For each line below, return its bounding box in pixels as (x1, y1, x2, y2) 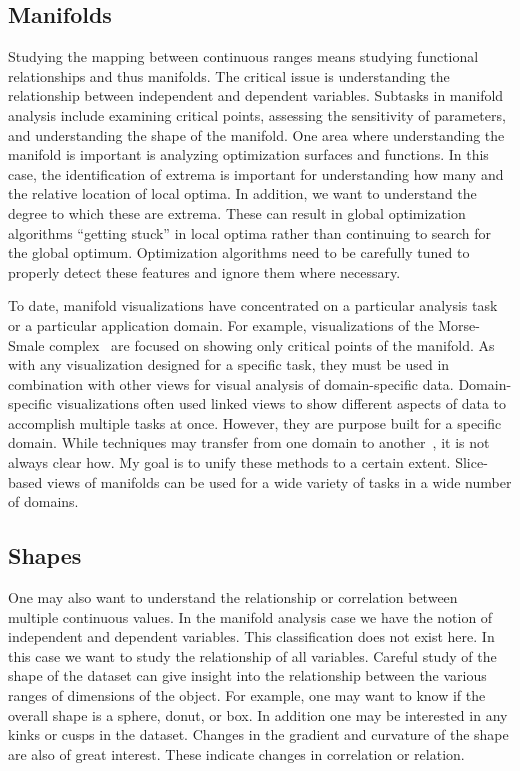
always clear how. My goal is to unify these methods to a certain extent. (8, 452, 451, 473)
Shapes (8, 540, 82, 571)
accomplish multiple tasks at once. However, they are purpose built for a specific (8, 412, 502, 433)
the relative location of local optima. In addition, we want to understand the (8, 183, 477, 204)
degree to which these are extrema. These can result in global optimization (8, 202, 466, 223)
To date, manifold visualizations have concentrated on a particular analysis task (8, 295, 498, 316)
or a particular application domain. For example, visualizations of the (8, 314, 434, 335)
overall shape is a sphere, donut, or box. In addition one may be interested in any (8, 704, 508, 725)
